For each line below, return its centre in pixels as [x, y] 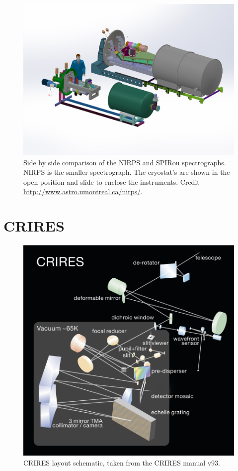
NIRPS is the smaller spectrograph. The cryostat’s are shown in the [127, 172]
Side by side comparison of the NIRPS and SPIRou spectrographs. [125, 162]
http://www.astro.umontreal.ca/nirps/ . [83, 191]
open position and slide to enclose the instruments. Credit [112, 181]
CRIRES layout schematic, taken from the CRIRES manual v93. [122, 462]
